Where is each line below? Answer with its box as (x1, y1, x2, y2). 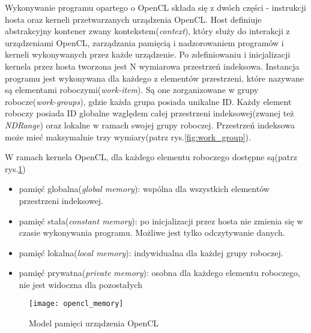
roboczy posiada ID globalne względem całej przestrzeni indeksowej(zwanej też (5, 107, 294, 119)
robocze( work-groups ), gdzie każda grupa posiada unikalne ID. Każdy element (5, 95, 292, 107)
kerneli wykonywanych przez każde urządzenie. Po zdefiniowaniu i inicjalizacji (5, 48, 291, 61)
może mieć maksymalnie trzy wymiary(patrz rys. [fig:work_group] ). (5, 130, 251, 143)
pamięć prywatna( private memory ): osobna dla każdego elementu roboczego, (19, 266, 300, 279)
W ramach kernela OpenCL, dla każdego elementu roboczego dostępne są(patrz (5, 151, 297, 163)
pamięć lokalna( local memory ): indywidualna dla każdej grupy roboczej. (19, 246, 283, 259)
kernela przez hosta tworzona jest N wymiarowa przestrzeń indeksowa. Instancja (5, 59, 300, 72)
